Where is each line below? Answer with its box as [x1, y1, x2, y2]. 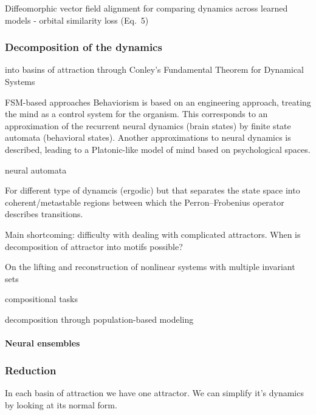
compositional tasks [5, 292, 78, 305]
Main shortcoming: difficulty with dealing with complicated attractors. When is [5, 228, 301, 240]
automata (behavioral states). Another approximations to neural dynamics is [5, 131, 291, 144]
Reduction [5, 362, 57, 377]
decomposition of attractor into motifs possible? [5, 240, 183, 252]
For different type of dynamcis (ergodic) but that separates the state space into [5, 184, 300, 197]
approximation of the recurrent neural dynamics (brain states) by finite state [5, 119, 291, 132]
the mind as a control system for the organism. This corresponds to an [5, 107, 268, 120]
